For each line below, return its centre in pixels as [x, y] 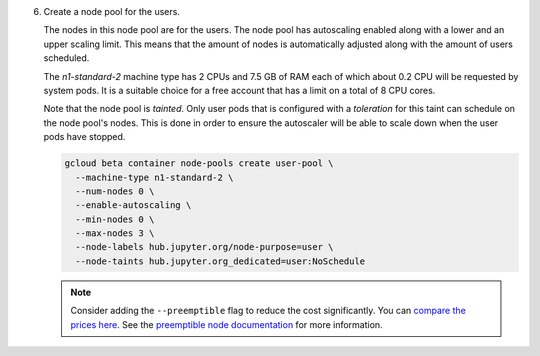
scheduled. [66, 58]
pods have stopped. [84, 137]
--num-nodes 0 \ [115, 191]
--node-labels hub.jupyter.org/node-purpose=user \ [204, 247]
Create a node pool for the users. [111, 11]
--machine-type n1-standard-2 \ [154, 177]
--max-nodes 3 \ [115, 233]
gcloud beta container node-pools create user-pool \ [199, 163]
